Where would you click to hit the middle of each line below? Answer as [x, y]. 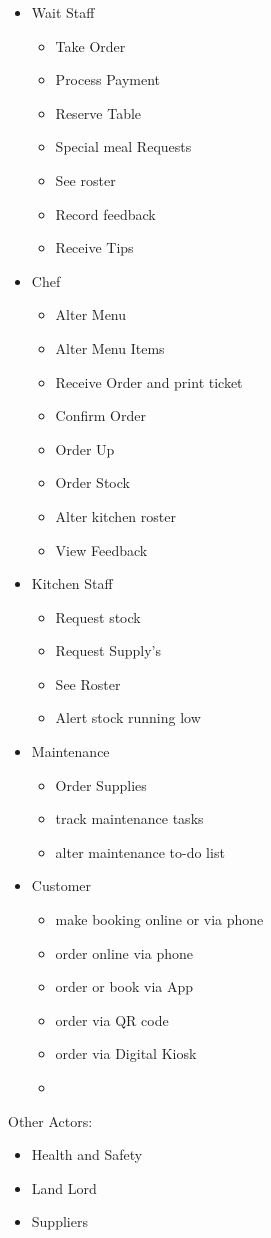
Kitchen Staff [72, 583]
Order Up [85, 448]
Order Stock [92, 482]
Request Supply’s [108, 650]
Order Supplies [101, 784]
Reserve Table [98, 112]
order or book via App [124, 986]
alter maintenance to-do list [140, 851]
